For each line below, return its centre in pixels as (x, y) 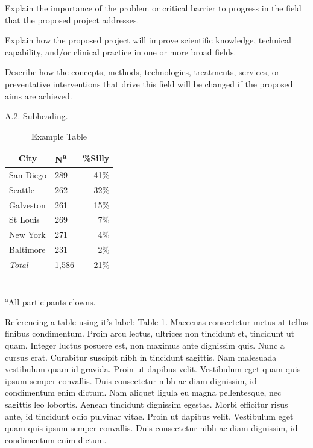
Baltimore (27, 250)
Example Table (59, 136)
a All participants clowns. (50, 300)
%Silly (96, 158)
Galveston (27, 204)
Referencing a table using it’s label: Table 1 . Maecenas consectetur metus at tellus (157, 321)
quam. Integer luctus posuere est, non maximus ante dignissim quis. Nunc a (145, 345)
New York (27, 235)
